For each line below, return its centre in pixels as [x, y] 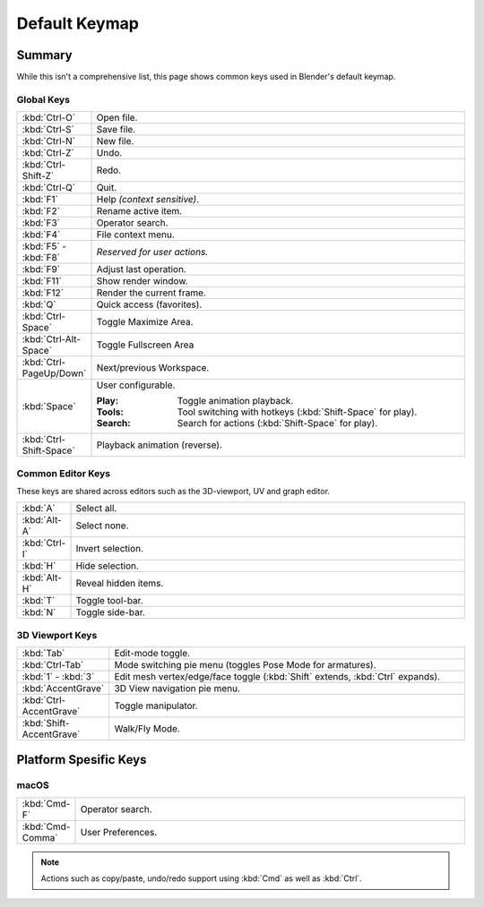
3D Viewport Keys [57, 635]
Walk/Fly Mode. [147, 729]
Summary [44, 55]
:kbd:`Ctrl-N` [49, 141]
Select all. [96, 509]
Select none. [102, 526]
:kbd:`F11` [42, 281]
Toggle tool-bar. [109, 601]
